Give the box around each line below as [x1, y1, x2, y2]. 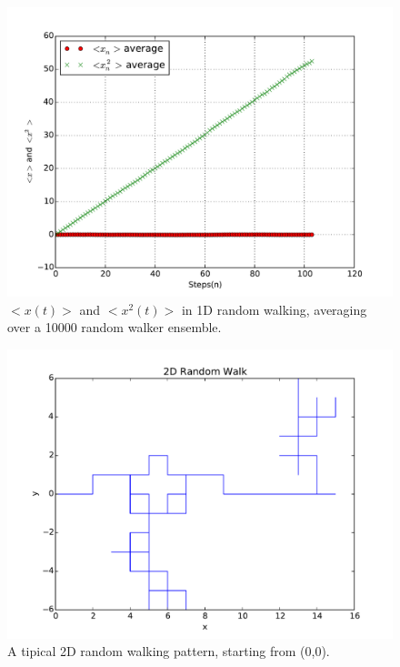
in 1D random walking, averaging [181, 299, 367, 318]
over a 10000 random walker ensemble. [7, 318, 222, 337]
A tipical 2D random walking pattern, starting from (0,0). [7, 642, 330, 661]
